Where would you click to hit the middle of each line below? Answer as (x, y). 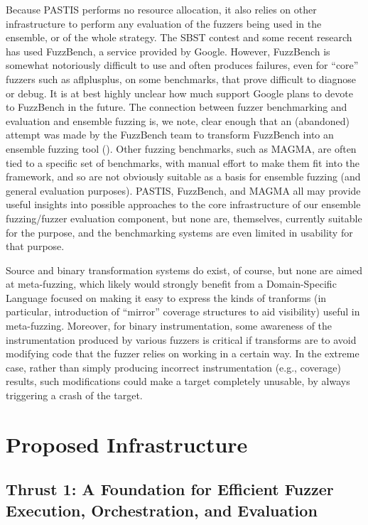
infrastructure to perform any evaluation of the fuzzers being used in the (164, 23)
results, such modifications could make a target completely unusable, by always (178, 381)
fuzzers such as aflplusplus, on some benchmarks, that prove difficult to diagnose (181, 79)
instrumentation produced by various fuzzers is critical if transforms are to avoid (181, 339)
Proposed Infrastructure (127, 444)
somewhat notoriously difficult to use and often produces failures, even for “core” (182, 65)
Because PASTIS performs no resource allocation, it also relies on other (161, 9)
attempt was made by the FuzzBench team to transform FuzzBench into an (170, 135)
